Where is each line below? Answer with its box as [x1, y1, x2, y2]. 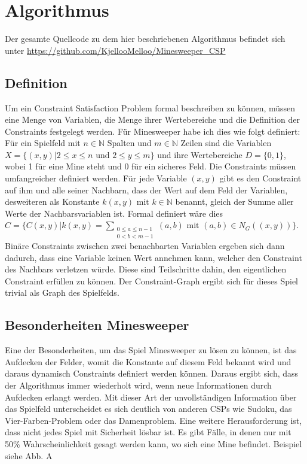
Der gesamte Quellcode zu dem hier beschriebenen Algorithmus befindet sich [5, 32, 285, 45]
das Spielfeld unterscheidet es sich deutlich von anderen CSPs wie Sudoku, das [5, 402, 292, 415]
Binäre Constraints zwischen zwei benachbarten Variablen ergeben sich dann [5, 239, 285, 252]
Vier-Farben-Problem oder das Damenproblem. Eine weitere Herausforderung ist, [5, 414, 302, 426]
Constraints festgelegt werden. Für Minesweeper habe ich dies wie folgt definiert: [5, 125, 300, 137]
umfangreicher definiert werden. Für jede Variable [5, 172, 187, 184]
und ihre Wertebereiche [157, 148, 242, 160]
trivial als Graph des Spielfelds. [5, 286, 119, 299]
